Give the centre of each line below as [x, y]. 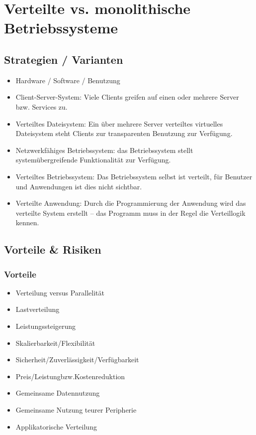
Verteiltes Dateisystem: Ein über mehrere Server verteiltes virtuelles [119, 123]
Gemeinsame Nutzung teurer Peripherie [76, 410]
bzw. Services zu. [42, 106]
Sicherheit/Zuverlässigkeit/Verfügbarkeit [77, 360]
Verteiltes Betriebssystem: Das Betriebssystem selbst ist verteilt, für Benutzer [134, 176]
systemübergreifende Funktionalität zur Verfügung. [93, 160]
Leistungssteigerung [46, 326]
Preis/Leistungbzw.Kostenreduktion [70, 376]
